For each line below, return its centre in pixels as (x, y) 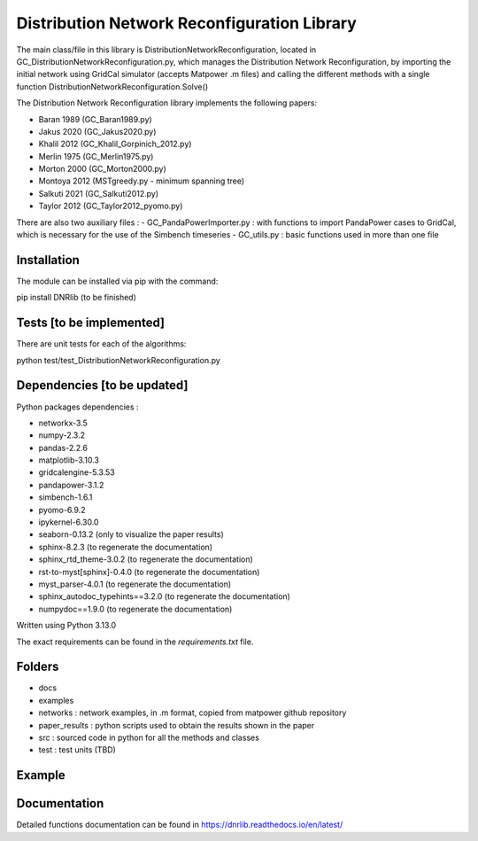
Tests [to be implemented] (91, 323)
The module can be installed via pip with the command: (117, 281)
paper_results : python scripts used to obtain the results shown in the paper (176, 725)
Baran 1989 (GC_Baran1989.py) (95, 119)
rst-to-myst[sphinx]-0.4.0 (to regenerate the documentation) (149, 572)
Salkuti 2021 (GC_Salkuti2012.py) (99, 193)
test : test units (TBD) (77, 750)
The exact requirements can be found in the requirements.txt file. (135, 642)
